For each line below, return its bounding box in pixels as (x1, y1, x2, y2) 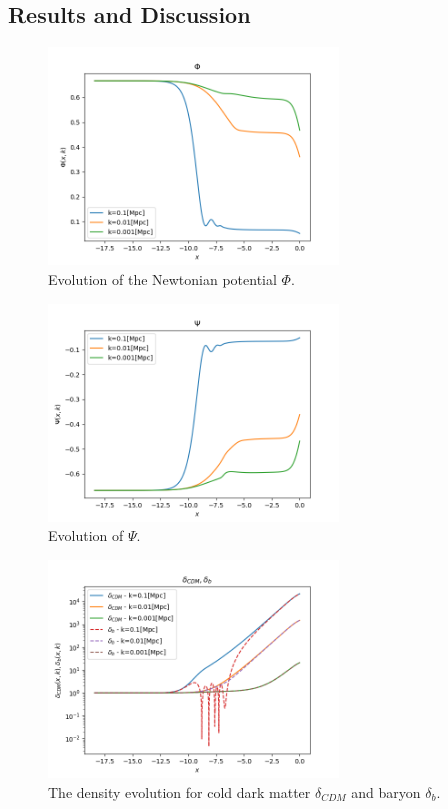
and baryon (351, 781, 421, 802)
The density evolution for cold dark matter (48, 781, 311, 802)
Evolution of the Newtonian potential (48, 269, 277, 290)
